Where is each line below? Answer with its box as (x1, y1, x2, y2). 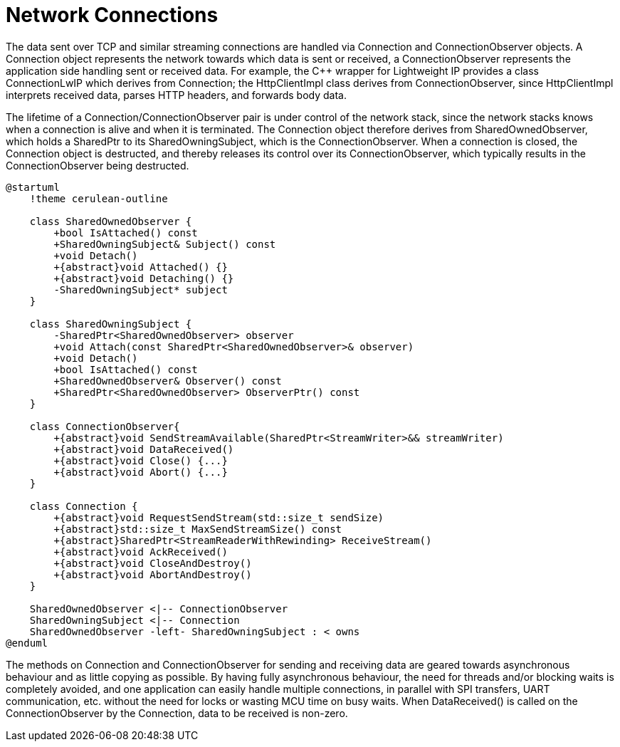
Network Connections (6, 3, 219, 27)
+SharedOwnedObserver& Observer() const (53, 375, 282, 387)
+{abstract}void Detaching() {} (53, 272, 234, 284)
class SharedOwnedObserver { (29, 215, 192, 227)
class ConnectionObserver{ (29, 420, 180, 432)
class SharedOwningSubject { (29, 318, 192, 330)
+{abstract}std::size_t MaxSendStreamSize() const (53, 523, 342, 535)
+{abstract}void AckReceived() (53, 545, 228, 558)
